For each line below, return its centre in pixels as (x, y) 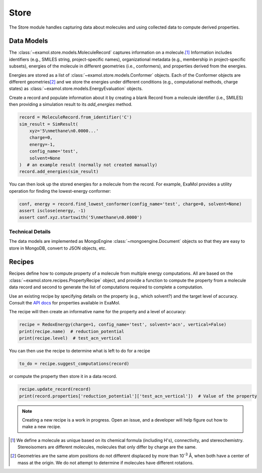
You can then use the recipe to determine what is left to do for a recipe (80, 351)
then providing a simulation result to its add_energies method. (71, 104)
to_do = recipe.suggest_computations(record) (74, 364)
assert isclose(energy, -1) (52, 211)
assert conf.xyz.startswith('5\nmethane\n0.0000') (81, 218)
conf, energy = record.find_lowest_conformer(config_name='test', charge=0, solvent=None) (131, 204)
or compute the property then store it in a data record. (63, 376)
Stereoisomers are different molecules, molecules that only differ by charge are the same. (107, 447)
